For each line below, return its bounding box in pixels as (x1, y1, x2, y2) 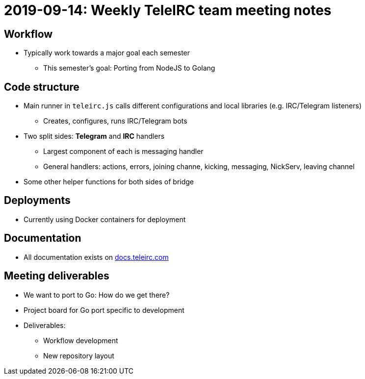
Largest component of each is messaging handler (43, 147, 204, 156)
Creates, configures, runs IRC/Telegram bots (43, 117, 187, 126)
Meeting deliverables (4, 270, 109, 282)
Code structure (4, 80, 79, 93)
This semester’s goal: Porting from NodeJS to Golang (43, 64, 215, 73)
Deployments (4, 194, 71, 207)
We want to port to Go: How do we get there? (24, 290, 170, 299)
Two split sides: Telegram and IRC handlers (24, 132, 165, 141)
